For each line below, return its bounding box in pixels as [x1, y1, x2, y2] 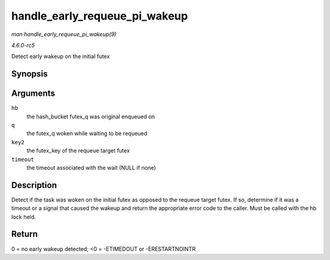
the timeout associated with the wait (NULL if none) [26, 164, 156, 171]
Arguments [11, 88, 56, 99]
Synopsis [11, 69, 48, 79]
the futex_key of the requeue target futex [26, 147, 130, 154]
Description [11, 180, 57, 190]
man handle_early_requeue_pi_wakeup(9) [11, 31, 117, 38]
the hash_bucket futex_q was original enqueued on [26, 113, 155, 120]
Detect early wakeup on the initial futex [11, 52, 110, 60]
